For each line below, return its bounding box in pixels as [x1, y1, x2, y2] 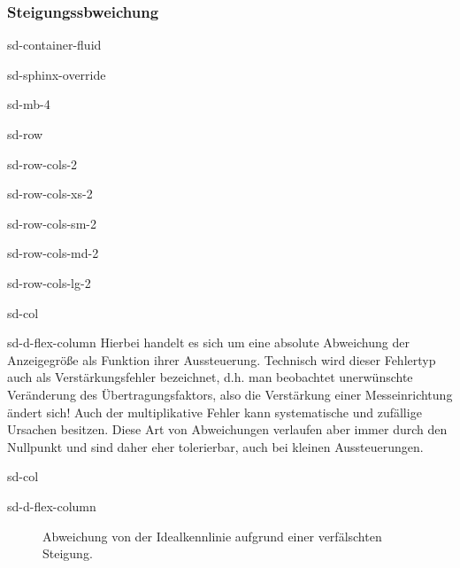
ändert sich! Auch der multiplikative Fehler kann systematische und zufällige [7, 402, 422, 421]
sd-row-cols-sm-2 [7, 214, 96, 232]
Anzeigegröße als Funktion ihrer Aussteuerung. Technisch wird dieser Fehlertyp [7, 350, 436, 369]
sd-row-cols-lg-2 [7, 273, 91, 292]
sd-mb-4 [7, 95, 50, 113]
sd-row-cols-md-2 [7, 244, 99, 262]
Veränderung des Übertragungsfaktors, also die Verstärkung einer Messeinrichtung [7, 385, 453, 403]
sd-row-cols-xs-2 [7, 184, 93, 203]
